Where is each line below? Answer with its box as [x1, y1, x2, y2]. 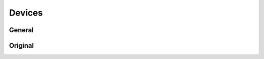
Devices [9, 7, 43, 18]
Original [9, 41, 34, 50]
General [9, 26, 34, 34]
